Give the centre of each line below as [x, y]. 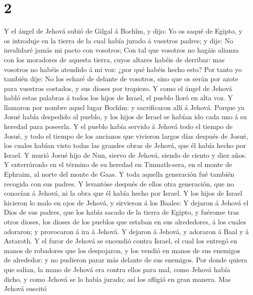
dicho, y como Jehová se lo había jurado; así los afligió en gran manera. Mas [117, 279]
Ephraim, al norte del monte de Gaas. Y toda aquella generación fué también [119, 174]
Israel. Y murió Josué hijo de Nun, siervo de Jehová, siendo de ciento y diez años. [126, 155]
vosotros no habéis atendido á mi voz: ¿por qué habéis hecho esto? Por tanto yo [123, 69]
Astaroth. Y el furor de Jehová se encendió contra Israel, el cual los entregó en [121, 241]
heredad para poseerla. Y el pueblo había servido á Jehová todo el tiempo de [118, 126]
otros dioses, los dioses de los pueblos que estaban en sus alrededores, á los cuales [125, 221]
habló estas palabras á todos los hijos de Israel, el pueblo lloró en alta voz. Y [118, 98]
